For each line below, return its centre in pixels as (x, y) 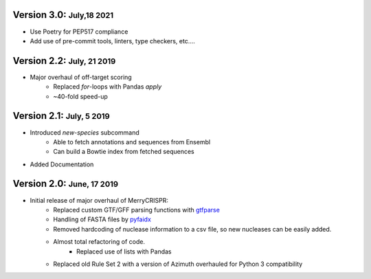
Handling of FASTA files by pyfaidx (102, 219)
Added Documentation (62, 164)
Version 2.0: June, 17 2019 (66, 184)
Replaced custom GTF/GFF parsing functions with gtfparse (136, 210)
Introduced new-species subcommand (85, 132)
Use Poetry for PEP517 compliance (79, 32)
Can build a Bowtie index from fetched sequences (124, 152)
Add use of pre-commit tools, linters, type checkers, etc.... (113, 41)
